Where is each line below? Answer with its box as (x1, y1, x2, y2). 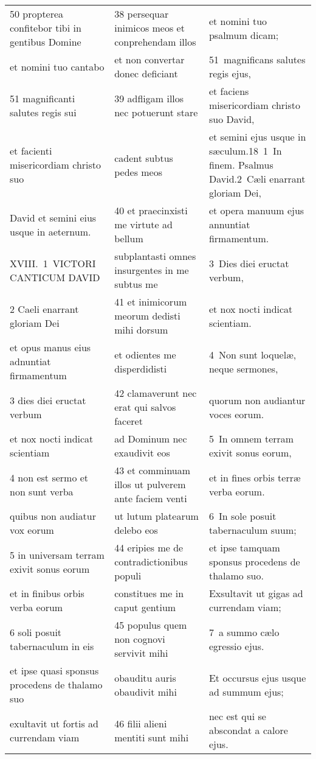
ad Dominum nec (114, 432, 187, 446)
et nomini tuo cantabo (10, 59, 105, 74)
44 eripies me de (114, 540, 184, 554)
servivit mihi (114, 646, 168, 660)
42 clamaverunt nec (114, 386, 197, 400)
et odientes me (114, 347, 176, 362)
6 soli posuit (10, 624, 62, 639)
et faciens (208, 84, 249, 98)
